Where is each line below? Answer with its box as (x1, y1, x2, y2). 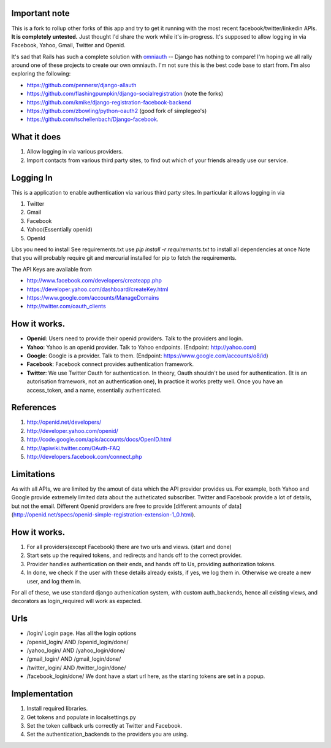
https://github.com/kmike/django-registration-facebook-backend (26, 98, 191, 106)
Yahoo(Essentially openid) (26, 226, 93, 233)
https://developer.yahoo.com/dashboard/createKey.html (26, 286, 169, 293)
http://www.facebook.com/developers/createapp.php (26, 277, 162, 284)
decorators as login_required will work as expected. (11, 598, 142, 605)
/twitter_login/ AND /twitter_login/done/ (26, 664, 126, 671)
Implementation (11, 688, 74, 699)
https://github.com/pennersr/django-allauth (26, 81, 137, 88)
